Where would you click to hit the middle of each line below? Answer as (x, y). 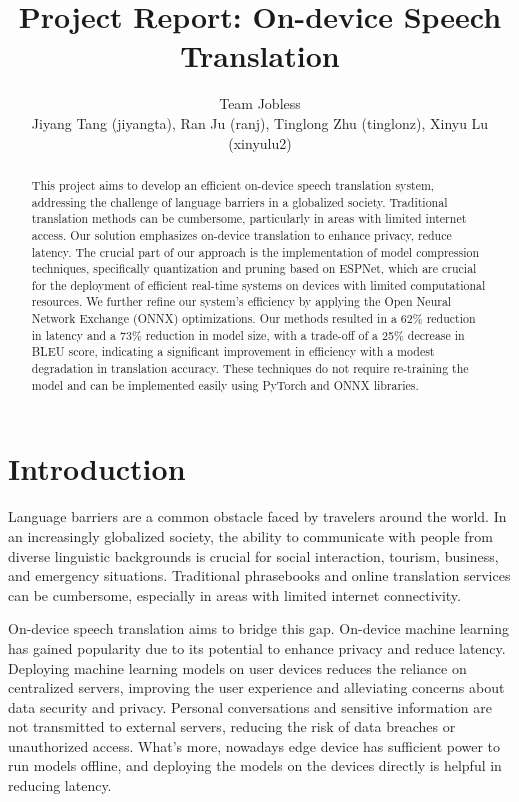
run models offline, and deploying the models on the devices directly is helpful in (255, 765)
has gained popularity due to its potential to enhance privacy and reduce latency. (257, 647)
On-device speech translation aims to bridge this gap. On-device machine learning (258, 628)
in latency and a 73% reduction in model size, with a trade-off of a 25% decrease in (248, 334)
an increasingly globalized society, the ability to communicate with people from (250, 535)
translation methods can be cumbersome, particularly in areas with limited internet (249, 218)
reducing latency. (60, 785)
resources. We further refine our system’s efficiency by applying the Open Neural (241, 301)
